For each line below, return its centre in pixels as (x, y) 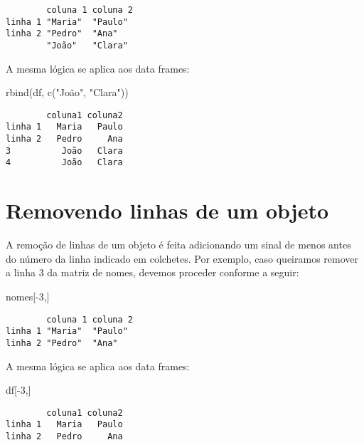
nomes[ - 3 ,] (28, 296)
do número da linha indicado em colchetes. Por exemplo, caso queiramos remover (182, 258)
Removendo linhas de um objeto (167, 210)
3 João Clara (64, 151)
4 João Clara (64, 163)
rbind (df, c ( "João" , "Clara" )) (67, 92)
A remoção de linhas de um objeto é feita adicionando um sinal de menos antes (178, 245)
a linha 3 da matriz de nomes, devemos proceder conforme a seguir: (152, 272)
